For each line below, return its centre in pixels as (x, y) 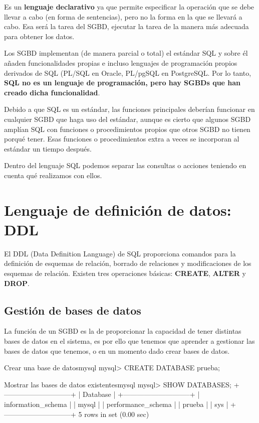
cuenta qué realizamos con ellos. (53, 175)
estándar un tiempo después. (48, 148)
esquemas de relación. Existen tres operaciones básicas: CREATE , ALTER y (125, 273)
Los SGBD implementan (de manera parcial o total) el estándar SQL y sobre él (126, 53)
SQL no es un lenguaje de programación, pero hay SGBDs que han (122, 83)
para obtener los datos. (39, 36)
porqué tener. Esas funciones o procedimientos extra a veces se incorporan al (122, 139)
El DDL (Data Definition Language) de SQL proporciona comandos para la (120, 253)
